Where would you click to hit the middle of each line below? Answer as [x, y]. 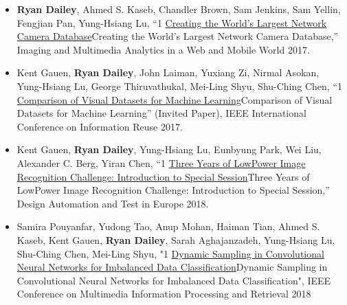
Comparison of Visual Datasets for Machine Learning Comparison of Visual [175, 99]
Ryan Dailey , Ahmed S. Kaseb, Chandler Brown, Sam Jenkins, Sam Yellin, [179, 9]
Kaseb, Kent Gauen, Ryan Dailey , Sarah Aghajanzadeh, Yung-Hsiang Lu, [176, 239]
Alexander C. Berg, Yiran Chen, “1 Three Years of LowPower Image [161, 162]
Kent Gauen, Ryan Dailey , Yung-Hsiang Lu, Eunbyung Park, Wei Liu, [169, 149]
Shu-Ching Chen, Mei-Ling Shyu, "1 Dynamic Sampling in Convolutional [170, 253]
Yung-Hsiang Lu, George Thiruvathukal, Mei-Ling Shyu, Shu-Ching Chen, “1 [180, 86]
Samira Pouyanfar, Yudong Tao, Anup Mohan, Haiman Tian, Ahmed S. [168, 226]
